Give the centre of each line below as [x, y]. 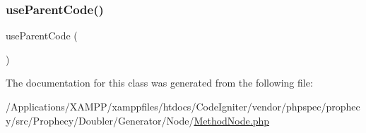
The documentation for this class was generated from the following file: [159, 83]
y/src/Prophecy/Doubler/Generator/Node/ [100, 120]
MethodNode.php [232, 120]
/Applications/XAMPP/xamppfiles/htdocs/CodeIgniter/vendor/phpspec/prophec [183, 106]
